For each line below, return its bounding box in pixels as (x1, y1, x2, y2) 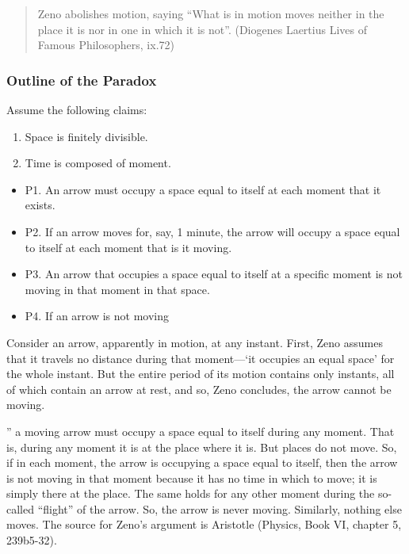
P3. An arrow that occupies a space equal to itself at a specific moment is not (25, 266, 403, 282)
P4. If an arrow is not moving (25, 308, 169, 324)
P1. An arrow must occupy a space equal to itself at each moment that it (25, 181, 381, 197)
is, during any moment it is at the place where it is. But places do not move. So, (6, 438, 397, 455)
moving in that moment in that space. (25, 281, 210, 297)
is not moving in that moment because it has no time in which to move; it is (6, 469, 377, 486)
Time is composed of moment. (25, 155, 171, 171)
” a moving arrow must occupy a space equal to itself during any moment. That (6, 422, 395, 439)
